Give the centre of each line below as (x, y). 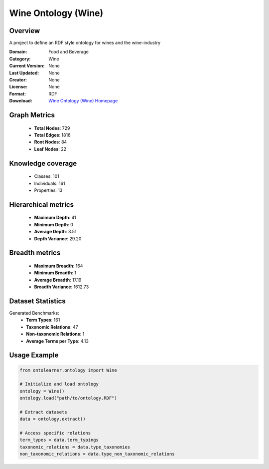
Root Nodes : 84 (51, 142)
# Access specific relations (55, 433)
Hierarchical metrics (42, 205)
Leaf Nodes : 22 (50, 149)
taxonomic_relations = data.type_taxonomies (75, 447)
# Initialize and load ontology (59, 384)
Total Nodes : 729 (52, 128)
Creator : (18, 80)
